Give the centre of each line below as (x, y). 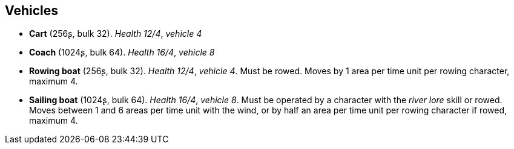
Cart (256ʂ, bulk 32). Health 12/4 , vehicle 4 (116, 34)
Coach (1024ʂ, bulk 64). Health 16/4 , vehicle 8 (122, 52)
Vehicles (31, 11)
